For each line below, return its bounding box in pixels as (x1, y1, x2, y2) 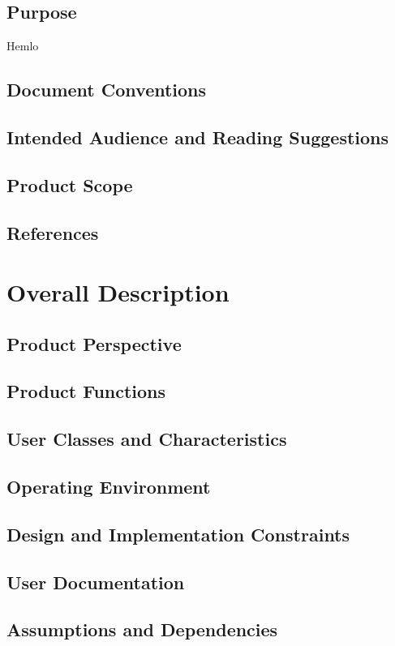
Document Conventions (6, 77, 207, 102)
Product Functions (6, 379, 166, 404)
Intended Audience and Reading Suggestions (6, 124, 389, 149)
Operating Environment (6, 474, 211, 499)
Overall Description (6, 276, 230, 309)
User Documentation (6, 569, 185, 594)
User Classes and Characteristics (6, 426, 287, 451)
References (6, 220, 99, 245)
